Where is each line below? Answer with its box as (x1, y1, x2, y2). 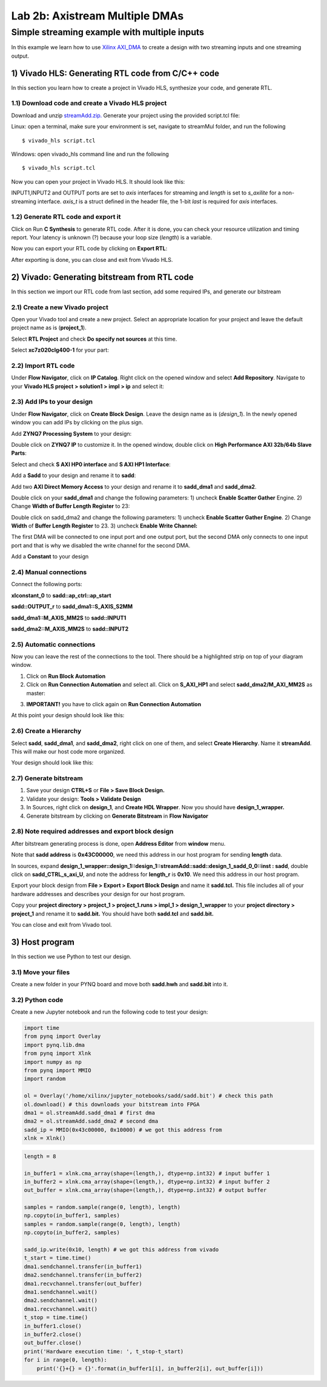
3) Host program (11, 937, 75, 947)
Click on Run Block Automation (26, 672, 106, 680)
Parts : (11, 449, 27, 457)
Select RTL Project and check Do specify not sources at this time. (11, 335, 177, 343)
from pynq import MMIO (24, 1067, 91, 1074)
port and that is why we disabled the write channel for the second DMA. (11, 541, 191, 549)
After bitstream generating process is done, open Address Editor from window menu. (11, 840, 226, 847)
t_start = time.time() (24, 1255, 91, 1262)
